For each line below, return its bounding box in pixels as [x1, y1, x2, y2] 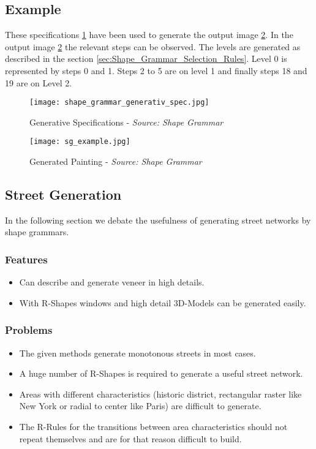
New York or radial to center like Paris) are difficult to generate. [19, 399, 261, 412]
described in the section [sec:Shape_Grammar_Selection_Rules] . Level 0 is [5, 52, 287, 65]
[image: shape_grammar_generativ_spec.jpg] [29, 98, 209, 107]
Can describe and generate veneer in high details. [19, 276, 205, 289]
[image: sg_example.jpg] [29, 137, 130, 146]
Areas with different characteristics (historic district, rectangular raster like [19, 387, 302, 400]
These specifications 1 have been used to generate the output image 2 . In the [5, 28, 293, 41]
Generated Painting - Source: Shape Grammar [29, 155, 202, 168]
